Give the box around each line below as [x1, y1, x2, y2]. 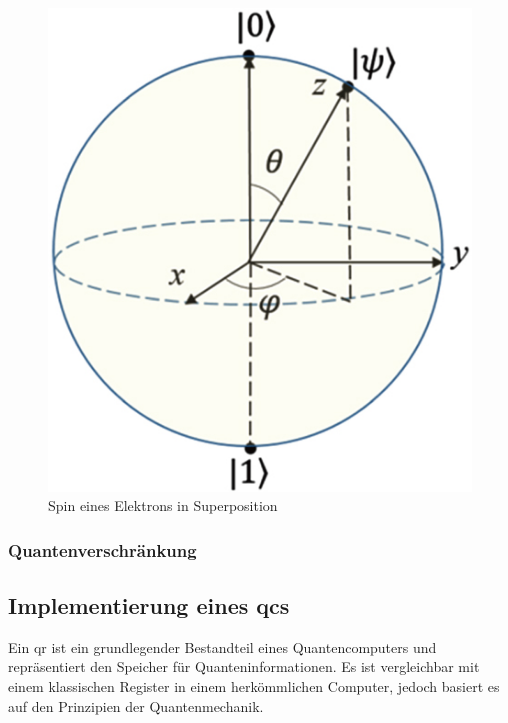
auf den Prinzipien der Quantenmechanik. [8, 695, 264, 716]
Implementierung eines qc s [8, 590, 290, 621]
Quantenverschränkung [8, 537, 197, 562]
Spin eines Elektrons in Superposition [48, 495, 278, 516]
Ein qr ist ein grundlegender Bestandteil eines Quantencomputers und [8, 636, 437, 657]
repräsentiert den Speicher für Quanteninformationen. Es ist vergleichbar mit [8, 656, 480, 677]
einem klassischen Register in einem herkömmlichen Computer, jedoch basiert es [8, 676, 500, 697]
